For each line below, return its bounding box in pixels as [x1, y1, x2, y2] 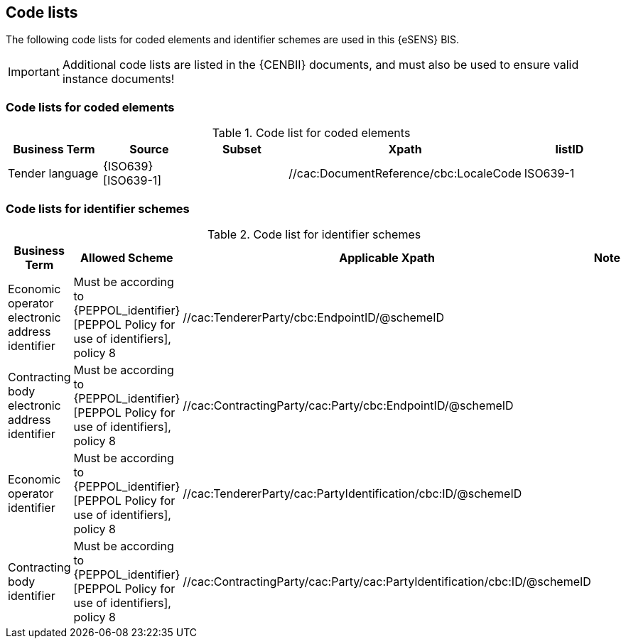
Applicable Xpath [339, 250, 435, 265]
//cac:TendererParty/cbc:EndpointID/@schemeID [183, 310, 444, 324]
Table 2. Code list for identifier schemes [207, 227, 421, 241]
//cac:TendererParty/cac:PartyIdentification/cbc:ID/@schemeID [183, 486, 522, 501]
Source [129, 142, 169, 157]
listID [555, 142, 584, 157]
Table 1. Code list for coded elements [212, 126, 411, 141]
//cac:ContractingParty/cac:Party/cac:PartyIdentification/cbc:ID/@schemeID [183, 574, 591, 589]
